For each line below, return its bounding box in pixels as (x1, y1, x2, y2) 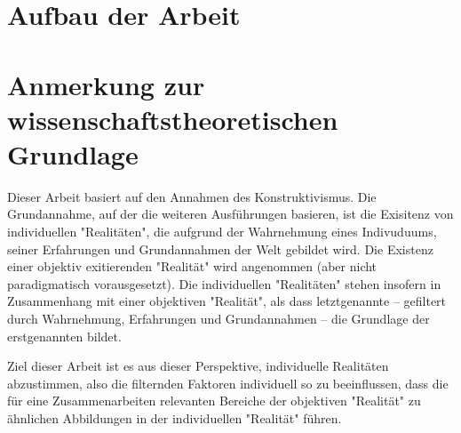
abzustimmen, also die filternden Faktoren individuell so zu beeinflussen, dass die (7, 373, 449, 392)
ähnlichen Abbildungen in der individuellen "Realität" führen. (7, 409, 342, 427)
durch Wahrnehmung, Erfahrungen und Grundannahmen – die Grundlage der (7, 309, 430, 328)
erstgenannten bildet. (7, 326, 122, 345)
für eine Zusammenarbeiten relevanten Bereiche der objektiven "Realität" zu (7, 391, 421, 410)
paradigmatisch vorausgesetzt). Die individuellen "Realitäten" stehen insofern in (7, 274, 441, 293)
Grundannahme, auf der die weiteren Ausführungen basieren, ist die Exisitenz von (7, 204, 454, 223)
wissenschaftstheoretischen (7, 100, 338, 137)
